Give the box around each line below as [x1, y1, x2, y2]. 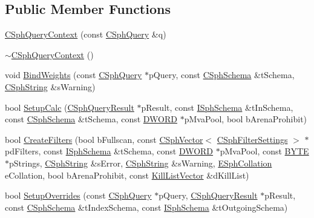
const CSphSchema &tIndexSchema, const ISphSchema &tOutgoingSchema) [5, 200, 288, 213]
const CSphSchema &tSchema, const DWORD [5, 113, 178, 125]
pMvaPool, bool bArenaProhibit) [184, 113, 307, 125]
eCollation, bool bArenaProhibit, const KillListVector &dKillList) [5, 168, 249, 181]
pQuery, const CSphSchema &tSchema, [149, 68, 295, 81]
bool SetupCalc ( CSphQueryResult [5, 101, 134, 113]
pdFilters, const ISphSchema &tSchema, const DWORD [5, 145, 214, 157]
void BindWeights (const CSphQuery [5, 68, 142, 81]
